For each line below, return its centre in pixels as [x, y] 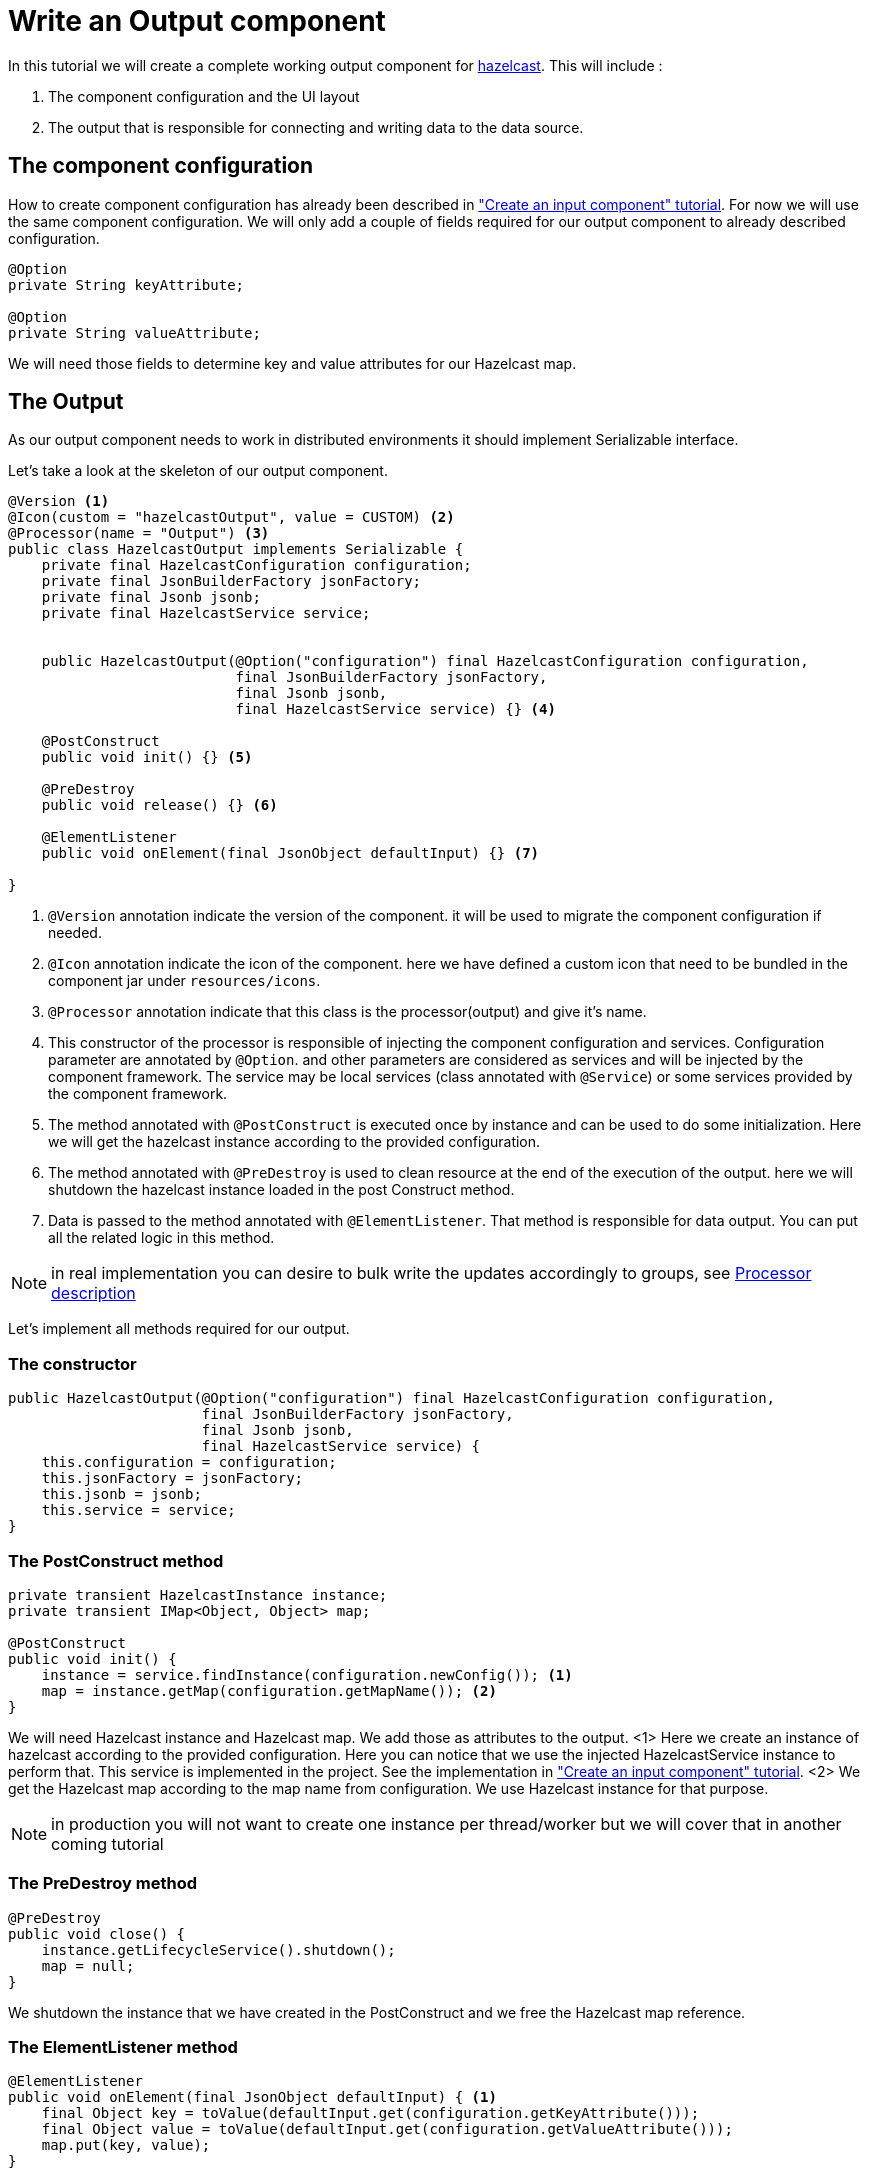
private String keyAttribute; [126, 284]
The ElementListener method [123, 2047]
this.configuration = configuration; [189, 1462]
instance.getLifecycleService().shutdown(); [218, 1949]
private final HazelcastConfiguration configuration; [256, 565]
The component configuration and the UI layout [204, 96]
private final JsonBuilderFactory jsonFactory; [231, 581]
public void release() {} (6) [159, 805]
